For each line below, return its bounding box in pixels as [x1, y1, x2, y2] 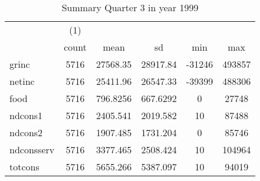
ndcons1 [9, 108, 43, 122]
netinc [9, 74, 35, 88]
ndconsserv [9, 143, 55, 156]
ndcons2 [9, 126, 43, 139]
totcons [9, 160, 40, 173]
